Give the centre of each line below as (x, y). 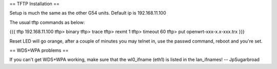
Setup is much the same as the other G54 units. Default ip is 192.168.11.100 (88, 13)
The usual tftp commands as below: (47, 22)
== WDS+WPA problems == (39, 50)
